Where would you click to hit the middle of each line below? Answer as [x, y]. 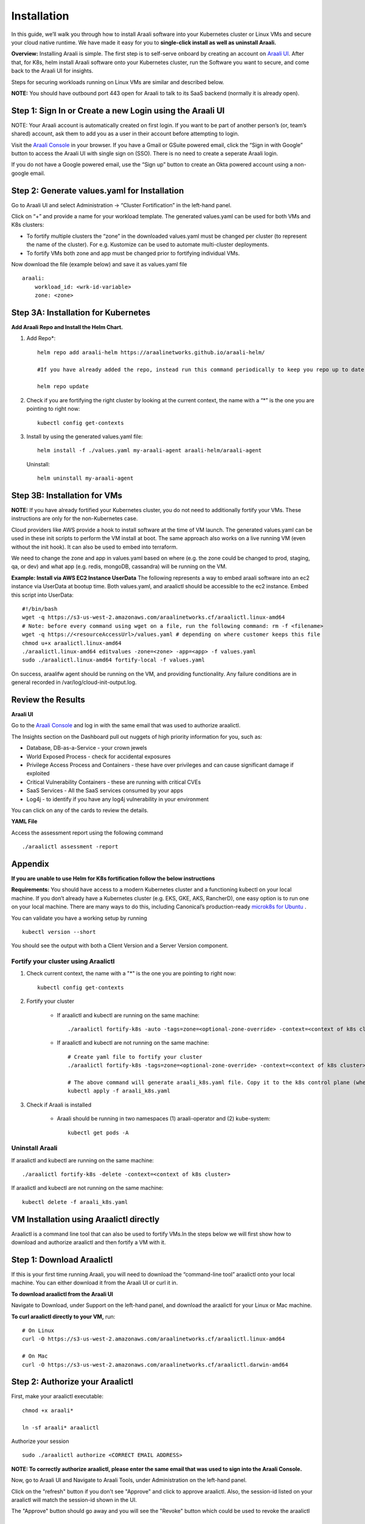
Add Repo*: [41, 338]
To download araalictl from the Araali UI [62, 1294]
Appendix [30, 863]
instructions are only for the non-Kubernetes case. [75, 519]
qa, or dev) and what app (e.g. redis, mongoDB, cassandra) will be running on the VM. [119, 566]
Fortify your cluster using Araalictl [63, 961]
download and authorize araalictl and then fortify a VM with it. [89, 1242]
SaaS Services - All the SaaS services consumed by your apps [105, 791]
